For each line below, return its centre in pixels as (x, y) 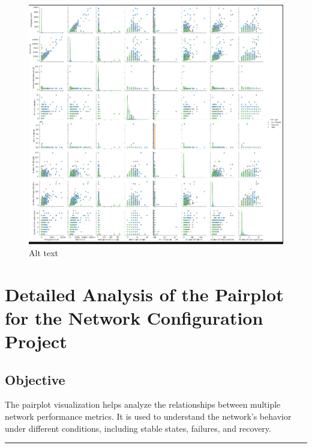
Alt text (43, 252)
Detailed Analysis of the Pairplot (144, 294)
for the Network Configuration (134, 317)
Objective (35, 379)
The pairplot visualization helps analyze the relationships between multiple (143, 404)
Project (36, 341)
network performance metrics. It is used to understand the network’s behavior (148, 416)
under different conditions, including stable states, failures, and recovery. (138, 428)
